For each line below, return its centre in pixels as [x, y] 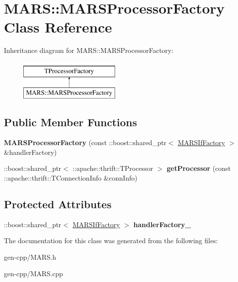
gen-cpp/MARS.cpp [34, 273]
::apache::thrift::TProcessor [113, 168]
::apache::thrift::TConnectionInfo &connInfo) [71, 178]
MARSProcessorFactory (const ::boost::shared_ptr [85, 142]
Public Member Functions [70, 122]
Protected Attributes [58, 204]
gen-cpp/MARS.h [30, 257]
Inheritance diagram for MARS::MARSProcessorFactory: [89, 50]
